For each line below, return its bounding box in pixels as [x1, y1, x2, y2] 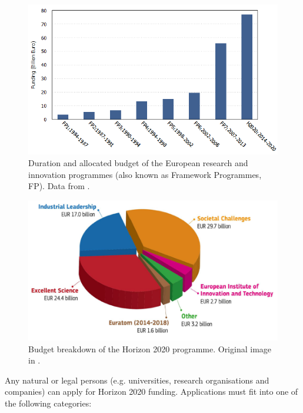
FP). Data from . [28, 180, 90, 192]
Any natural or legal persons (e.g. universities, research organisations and [5, 374, 269, 386]
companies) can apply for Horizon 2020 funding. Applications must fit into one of [5, 385, 298, 398]
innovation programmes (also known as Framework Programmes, [28, 168, 262, 180]
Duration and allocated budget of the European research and [28, 156, 248, 168]
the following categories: [5, 397, 92, 409]
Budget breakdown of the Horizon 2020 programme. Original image [28, 342, 272, 355]
